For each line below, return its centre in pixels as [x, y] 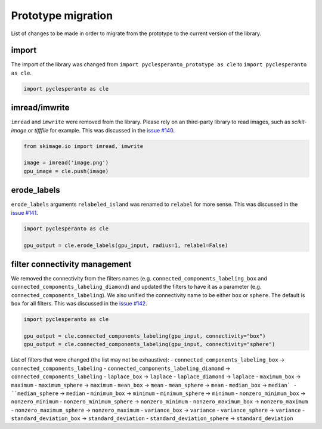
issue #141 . [24, 212]
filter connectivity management [71, 264]
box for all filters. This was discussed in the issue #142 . [79, 304]
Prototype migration [62, 16]
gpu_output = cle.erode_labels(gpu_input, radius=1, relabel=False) [126, 245]
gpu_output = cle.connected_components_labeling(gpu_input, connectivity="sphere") [149, 344]
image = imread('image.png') [66, 163]
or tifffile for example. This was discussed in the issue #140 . [101, 130]
